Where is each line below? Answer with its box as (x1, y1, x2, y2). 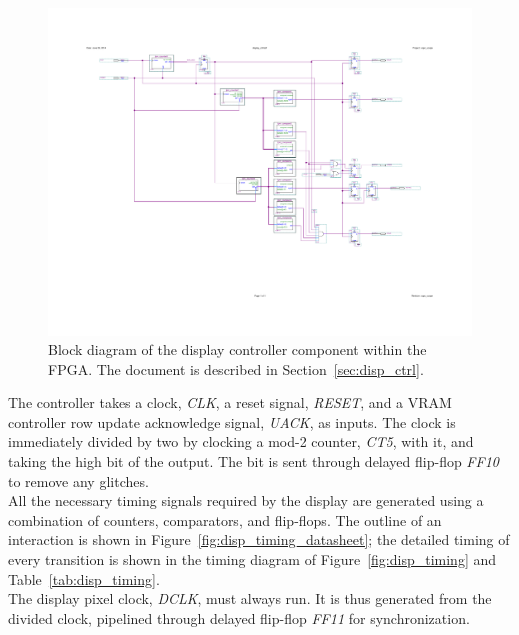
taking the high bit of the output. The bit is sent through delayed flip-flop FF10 (8, 451, 499, 472)
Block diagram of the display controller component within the (48, 339, 427, 360)
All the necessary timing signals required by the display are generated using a (8, 490, 484, 511)
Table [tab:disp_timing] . (8, 568, 160, 589)
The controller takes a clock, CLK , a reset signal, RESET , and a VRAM (8, 392, 452, 413)
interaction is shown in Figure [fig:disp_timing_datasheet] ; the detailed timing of (8, 529, 510, 550)
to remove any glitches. (8, 470, 149, 491)
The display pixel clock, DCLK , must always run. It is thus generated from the (8, 588, 492, 609)
